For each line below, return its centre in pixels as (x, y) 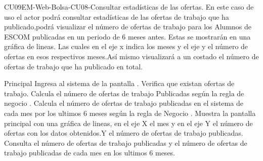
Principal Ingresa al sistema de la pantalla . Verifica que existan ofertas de (119, 83)
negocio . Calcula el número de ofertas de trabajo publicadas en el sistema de (124, 103)
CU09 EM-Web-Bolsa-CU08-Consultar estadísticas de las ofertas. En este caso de (129, 7)
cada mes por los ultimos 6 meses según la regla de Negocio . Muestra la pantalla (130, 113)
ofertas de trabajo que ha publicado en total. (73, 66)
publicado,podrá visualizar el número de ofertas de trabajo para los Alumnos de (128, 27)
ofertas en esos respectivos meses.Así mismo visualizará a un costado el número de (131, 56)
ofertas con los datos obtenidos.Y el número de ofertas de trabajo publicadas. (124, 133)
